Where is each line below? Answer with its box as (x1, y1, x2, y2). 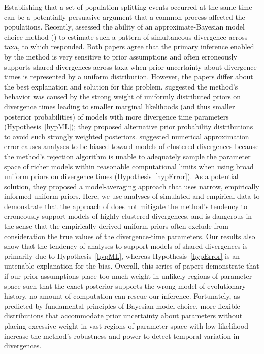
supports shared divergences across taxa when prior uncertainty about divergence (4, 61, 257, 72)
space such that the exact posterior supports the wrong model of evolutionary (4, 280, 246, 291)
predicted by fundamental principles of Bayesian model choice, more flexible (4, 300, 240, 311)
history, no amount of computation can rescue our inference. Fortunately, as (4, 290, 240, 301)
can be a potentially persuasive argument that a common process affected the (4, 11, 245, 22)
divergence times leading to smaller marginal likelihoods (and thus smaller (4, 101, 235, 111)
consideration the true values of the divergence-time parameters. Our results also (4, 230, 255, 241)
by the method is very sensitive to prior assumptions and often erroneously (4, 51, 237, 62)
